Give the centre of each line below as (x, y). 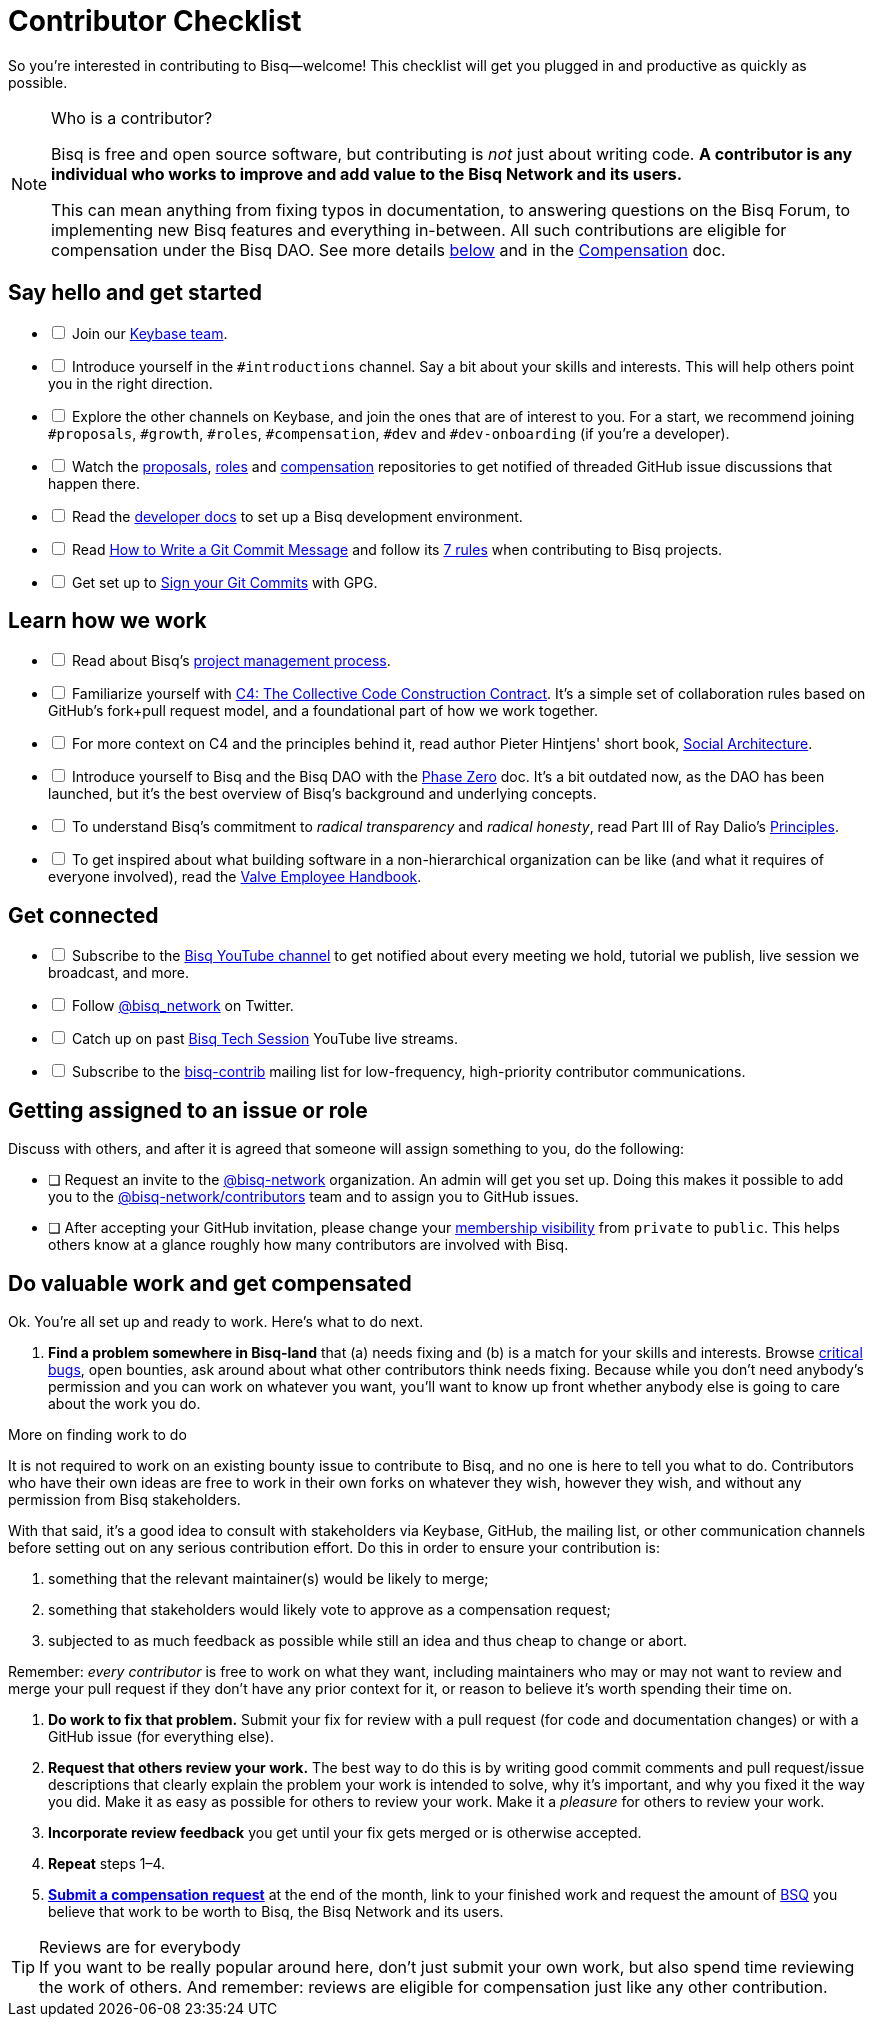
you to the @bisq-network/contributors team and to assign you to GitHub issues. (313, 1197)
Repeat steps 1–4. (107, 1863)
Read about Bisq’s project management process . (231, 661)
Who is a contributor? (132, 117)
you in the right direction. (130, 383)
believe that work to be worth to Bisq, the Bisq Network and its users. (276, 1911)
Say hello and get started (135, 293)
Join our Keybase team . (149, 333)
